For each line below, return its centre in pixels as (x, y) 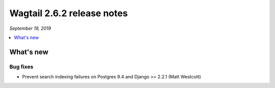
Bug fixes (21, 67)
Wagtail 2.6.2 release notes (69, 13)
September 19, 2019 (30, 28)
